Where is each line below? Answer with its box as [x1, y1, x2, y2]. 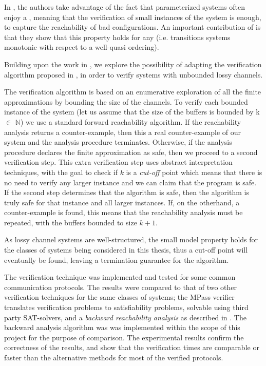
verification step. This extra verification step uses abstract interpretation [4, 157, 233, 167]
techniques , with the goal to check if [4, 166, 118, 177]
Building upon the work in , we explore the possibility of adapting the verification [4, 59, 262, 69]
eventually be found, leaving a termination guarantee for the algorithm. [4, 254, 229, 265]
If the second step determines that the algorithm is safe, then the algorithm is [4, 187, 249, 198]
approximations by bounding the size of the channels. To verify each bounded [4, 96, 248, 107]
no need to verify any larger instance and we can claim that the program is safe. [4, 177, 257, 187]
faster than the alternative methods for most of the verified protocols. [4, 352, 223, 362]
